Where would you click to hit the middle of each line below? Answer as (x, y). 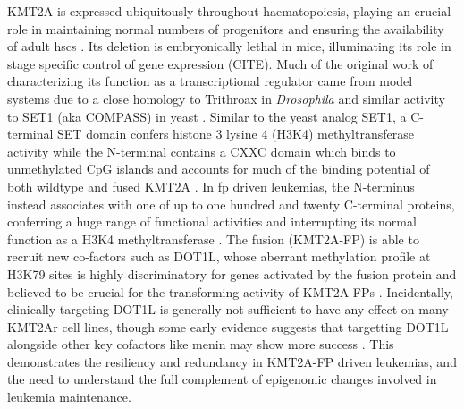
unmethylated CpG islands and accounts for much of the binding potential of (219, 169)
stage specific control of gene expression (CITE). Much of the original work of (220, 63)
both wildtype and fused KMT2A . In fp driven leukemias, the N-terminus (211, 186)
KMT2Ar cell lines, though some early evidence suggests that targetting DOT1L (228, 326)
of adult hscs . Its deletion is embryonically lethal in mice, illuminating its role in (229, 46)
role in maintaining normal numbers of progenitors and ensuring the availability (226, 28)
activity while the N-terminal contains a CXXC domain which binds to (202, 151)
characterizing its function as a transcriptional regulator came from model (210, 81)
